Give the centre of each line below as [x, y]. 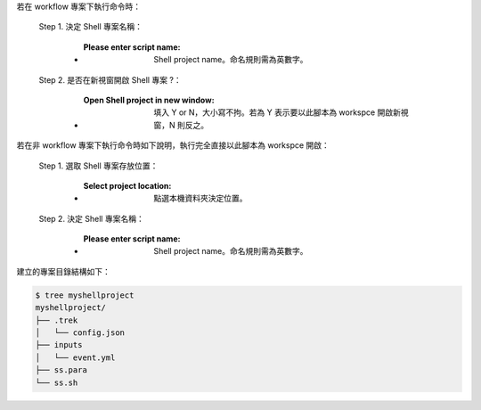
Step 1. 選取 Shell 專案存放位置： [98, 166]
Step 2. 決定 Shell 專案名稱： [91, 218]
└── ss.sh [57, 382]
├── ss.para [61, 370]
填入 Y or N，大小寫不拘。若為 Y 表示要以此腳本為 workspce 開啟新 [277, 112]
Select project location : [127, 185]
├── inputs [59, 345]
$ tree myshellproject [85, 295]
